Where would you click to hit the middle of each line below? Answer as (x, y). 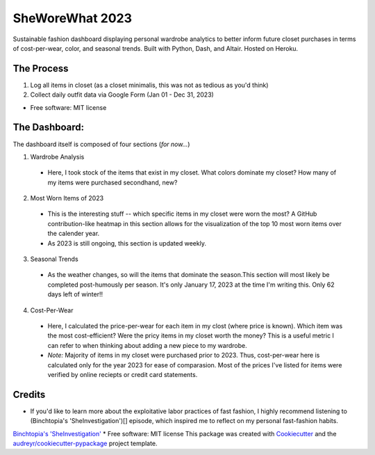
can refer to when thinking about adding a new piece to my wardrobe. (147, 345)
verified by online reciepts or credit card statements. (123, 374)
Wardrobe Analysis (57, 157)
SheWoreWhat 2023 (72, 18)
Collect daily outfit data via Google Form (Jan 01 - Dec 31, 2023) (122, 95)
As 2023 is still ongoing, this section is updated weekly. (127, 243)
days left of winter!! (75, 294)
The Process (41, 69)
